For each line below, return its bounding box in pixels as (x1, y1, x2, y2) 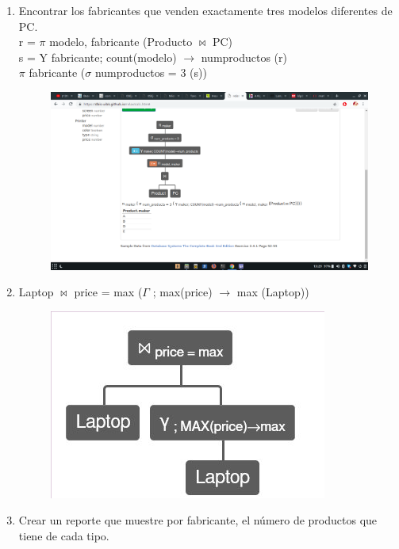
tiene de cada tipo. (18, 528, 109, 544)
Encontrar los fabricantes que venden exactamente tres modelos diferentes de (18, 2, 393, 18)
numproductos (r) (201, 48, 287, 65)
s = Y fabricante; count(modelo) (18, 48, 177, 65)
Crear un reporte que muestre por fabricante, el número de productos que (18, 512, 378, 528)
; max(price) (152, 284, 213, 300)
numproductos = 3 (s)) (94, 64, 207, 81)
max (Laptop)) (236, 284, 309, 300)
